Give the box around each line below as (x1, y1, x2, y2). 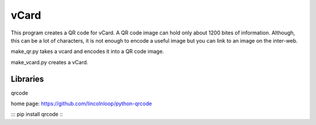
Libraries (11, 74, 44, 84)
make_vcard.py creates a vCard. (11, 58, 88, 65)
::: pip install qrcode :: (11, 111, 63, 118)
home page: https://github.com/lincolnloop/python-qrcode (11, 100, 152, 107)
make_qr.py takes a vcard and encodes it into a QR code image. (11, 48, 164, 55)
